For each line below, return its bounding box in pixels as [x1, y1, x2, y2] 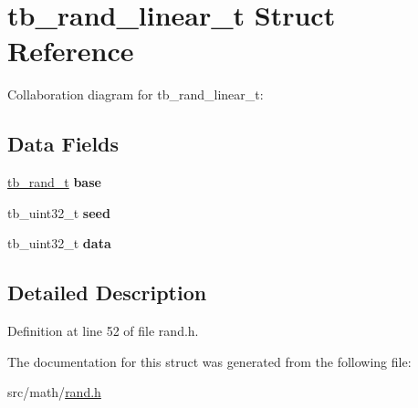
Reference [7, 32, 134, 69]
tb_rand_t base [7, 173, 101, 192]
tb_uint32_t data [7, 234, 111, 253]
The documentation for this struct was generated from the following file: [7, 351, 412, 371]
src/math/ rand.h [7, 382, 101, 402]
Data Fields [7, 130, 120, 158]
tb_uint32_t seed [7, 203, 110, 222]
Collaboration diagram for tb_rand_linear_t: [7, 85, 264, 104]
